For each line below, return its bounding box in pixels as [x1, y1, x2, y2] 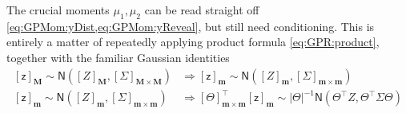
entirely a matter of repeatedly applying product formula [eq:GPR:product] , [6, 33, 380, 50]
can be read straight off [144, 2, 259, 18]
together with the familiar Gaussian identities [6, 49, 230, 65]
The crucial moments [6, 2, 110, 18]
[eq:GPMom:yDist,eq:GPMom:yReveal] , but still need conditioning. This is [6, 18, 375, 34]
